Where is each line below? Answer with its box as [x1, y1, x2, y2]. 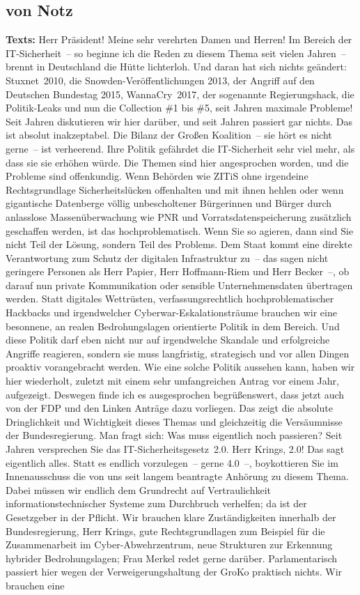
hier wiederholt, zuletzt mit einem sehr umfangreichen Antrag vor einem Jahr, [6, 373, 339, 388]
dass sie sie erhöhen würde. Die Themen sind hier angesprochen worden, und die [6, 155, 349, 169]
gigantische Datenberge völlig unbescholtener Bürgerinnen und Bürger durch [6, 196, 332, 210]
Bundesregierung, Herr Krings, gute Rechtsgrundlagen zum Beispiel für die [6, 523, 325, 538]
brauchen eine [6, 578, 65, 592]
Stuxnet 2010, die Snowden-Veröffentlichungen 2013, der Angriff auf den [6, 72, 315, 87]
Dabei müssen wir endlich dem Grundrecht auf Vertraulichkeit [6, 482, 271, 497]
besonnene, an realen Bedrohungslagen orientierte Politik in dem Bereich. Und [6, 318, 340, 333]
